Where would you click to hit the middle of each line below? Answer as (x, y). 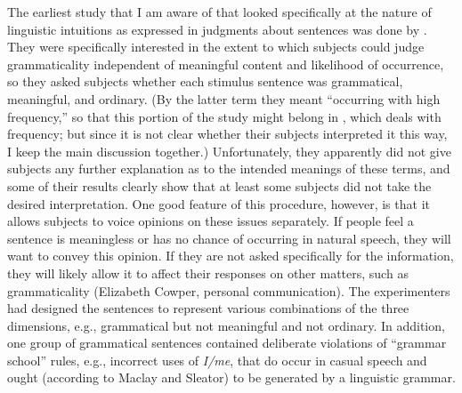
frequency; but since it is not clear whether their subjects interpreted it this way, (227, 134)
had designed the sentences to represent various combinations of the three (208, 308)
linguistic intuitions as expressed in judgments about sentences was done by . (217, 29)
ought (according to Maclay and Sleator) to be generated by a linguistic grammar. (231, 377)
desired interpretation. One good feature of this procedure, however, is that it (219, 203)
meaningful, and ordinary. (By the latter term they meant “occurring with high (224, 98)
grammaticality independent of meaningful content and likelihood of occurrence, (226, 64)
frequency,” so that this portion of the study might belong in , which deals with (224, 116)
